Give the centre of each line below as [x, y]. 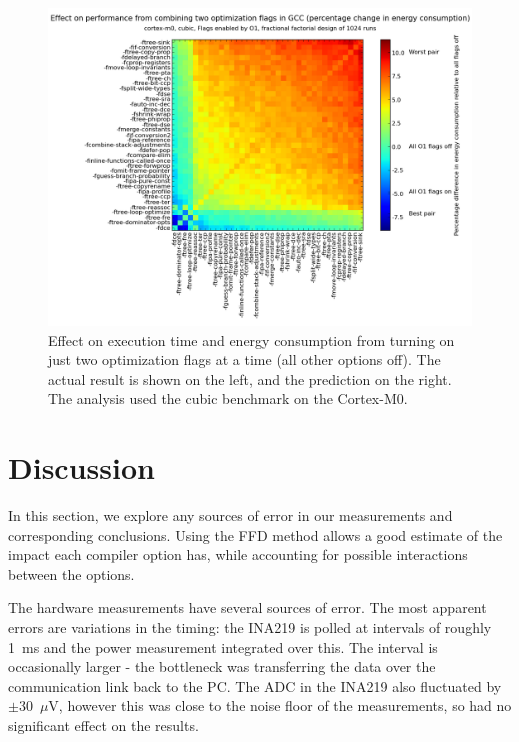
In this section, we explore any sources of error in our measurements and [230, 515]
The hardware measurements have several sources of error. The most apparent [247, 607]
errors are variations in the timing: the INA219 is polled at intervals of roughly [250, 627]
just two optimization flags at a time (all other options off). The [244, 359]
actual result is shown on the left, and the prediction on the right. [250, 378]
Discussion [81, 467]
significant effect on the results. [103, 725]
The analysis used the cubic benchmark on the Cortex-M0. [228, 398]
